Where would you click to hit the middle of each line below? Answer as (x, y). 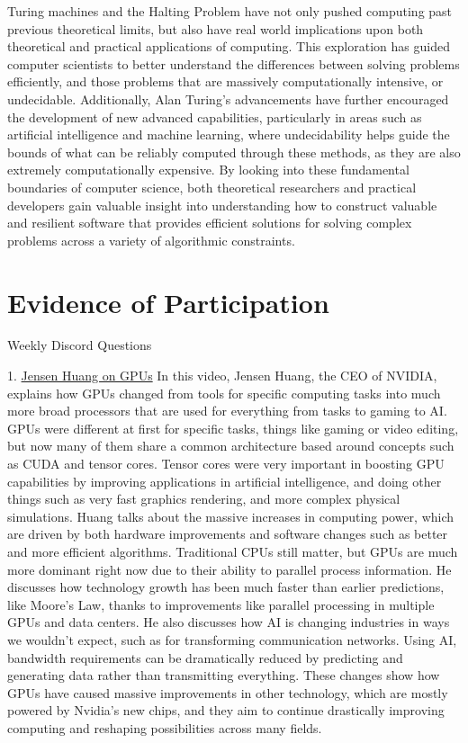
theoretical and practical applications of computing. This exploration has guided (229, 46)
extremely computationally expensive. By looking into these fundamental (208, 170)
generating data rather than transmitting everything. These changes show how (224, 675)
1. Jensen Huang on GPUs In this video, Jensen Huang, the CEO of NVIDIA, (222, 376)
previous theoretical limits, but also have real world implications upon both (216, 28)
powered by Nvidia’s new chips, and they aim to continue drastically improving (226, 710)
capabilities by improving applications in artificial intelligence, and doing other (225, 481)
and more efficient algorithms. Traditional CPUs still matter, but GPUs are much (233, 551)
